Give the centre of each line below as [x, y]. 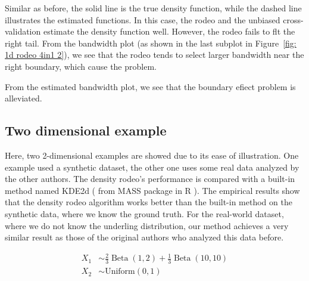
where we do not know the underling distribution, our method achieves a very [147, 225]
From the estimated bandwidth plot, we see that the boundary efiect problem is [150, 86]
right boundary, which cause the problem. [81, 66]
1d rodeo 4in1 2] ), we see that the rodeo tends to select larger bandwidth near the [154, 55]
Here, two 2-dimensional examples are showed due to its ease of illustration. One [152, 155]
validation [23, 31]
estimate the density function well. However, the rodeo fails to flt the [169, 31]
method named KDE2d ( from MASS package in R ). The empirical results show [152, 190]
